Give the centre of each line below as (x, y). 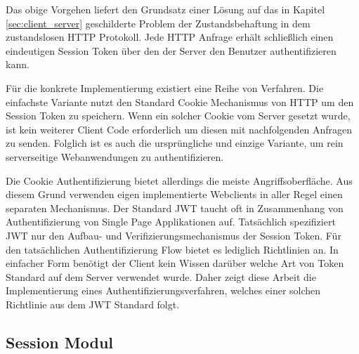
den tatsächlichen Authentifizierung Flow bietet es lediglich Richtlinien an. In (172, 249)
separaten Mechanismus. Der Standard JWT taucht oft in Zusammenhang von (175, 208)
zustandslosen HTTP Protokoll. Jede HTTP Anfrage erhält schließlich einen (170, 37)
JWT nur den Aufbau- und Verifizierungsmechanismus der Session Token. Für (174, 235)
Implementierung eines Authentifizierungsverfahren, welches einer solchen (163, 290)
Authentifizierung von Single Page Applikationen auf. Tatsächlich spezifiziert (171, 222)
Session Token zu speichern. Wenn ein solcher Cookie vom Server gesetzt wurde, (178, 116)
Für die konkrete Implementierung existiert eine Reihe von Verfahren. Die (165, 87)
